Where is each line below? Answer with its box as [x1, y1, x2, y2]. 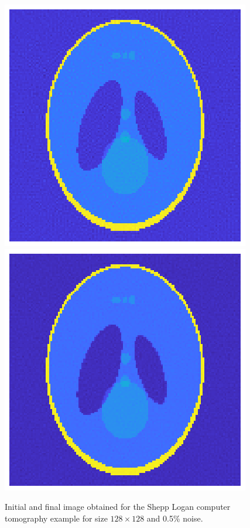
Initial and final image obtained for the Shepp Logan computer [5, 500, 231, 513]
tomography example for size [5, 512, 108, 524]
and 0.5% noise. [146, 512, 203, 524]
